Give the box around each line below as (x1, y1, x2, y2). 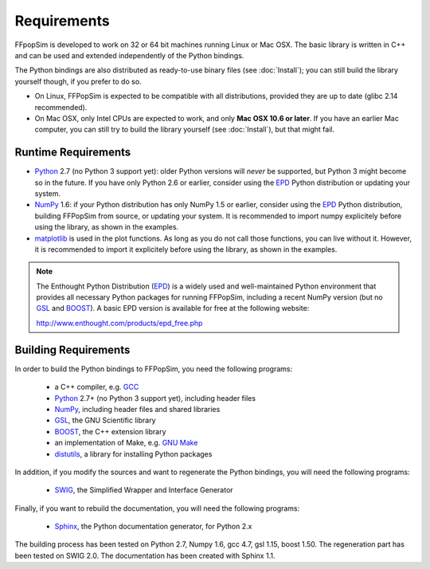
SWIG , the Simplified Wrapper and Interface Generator (54, 485, 234, 495)
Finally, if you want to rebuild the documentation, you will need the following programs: (14, 503, 300, 513)
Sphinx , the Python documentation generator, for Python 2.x (54, 522, 252, 532)
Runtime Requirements (14, 146, 131, 159)
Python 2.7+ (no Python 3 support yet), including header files (54, 393, 256, 402)
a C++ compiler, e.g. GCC (54, 383, 139, 392)
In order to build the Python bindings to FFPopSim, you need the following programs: (14, 363, 293, 374)
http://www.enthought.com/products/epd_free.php (36, 318, 203, 328)
